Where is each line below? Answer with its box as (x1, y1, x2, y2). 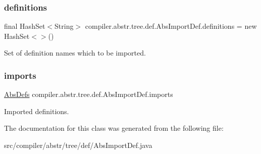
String (55, 21, 74, 31)
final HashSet (4, 21, 45, 31)
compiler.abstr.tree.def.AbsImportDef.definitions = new (85, 21, 257, 31)
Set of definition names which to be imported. (4, 47, 146, 58)
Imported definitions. (4, 106, 69, 116)
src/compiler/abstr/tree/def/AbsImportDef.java (4, 140, 152, 150)
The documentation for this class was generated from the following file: (4, 123, 224, 133)
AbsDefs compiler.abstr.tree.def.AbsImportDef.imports (4, 89, 173, 99)
